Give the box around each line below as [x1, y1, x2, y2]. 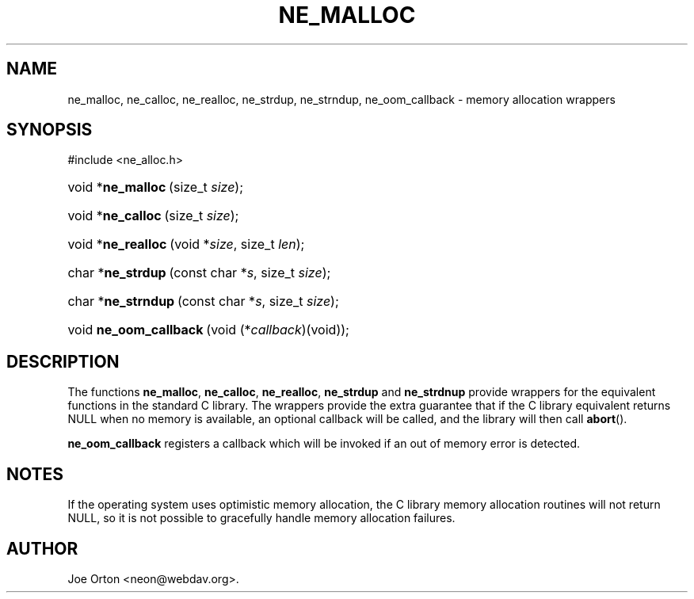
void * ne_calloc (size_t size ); [67, 208, 239, 224]
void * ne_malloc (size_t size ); [67, 179, 244, 196]
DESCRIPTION [6, 351, 120, 372]
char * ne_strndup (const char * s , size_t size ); [67, 293, 339, 310]
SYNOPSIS [6, 120, 93, 140]
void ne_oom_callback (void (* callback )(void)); [67, 322, 349, 338]
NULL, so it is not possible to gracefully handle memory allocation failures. [67, 511, 456, 525]
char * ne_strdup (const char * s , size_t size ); [67, 265, 331, 281]
